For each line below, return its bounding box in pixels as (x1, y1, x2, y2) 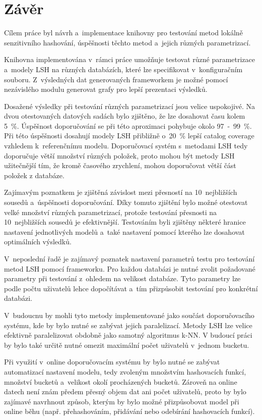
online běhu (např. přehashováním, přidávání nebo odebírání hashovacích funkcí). (4, 406, 255, 416)
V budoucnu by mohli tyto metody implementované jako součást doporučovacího (4, 309, 254, 320)
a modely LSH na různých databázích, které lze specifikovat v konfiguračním (4, 64, 243, 74)
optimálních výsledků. (4, 236, 72, 247)
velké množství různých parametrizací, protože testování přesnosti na (4, 206, 217, 217)
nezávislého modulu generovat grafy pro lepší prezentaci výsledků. (4, 84, 208, 94)
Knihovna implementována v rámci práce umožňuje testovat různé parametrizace (4, 54, 255, 65)
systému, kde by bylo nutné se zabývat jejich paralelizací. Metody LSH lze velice (4, 320, 252, 330)
